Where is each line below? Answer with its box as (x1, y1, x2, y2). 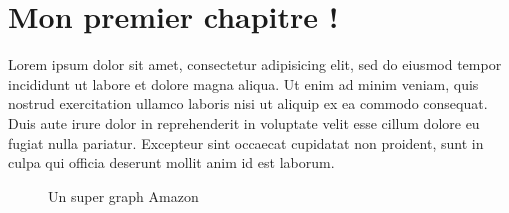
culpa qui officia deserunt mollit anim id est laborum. (8, 152, 335, 173)
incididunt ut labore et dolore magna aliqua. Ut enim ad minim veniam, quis (8, 73, 479, 94)
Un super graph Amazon (48, 185, 199, 206)
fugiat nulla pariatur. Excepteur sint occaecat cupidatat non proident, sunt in (8, 132, 484, 153)
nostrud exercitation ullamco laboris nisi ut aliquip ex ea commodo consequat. (8, 93, 488, 114)
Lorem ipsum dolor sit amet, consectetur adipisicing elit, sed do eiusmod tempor (8, 54, 502, 75)
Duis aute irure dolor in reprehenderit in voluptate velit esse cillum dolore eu (8, 112, 480, 133)
